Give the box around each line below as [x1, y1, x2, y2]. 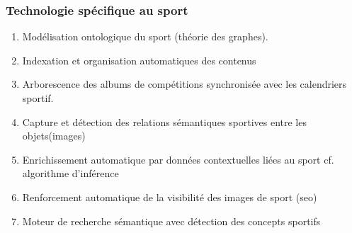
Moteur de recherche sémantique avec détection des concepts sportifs [22, 213, 321, 228]
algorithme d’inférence [22, 166, 119, 181]
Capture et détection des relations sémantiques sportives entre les [22, 114, 307, 129]
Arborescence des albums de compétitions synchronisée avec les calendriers [22, 76, 347, 91]
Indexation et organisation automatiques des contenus [22, 52, 256, 67]
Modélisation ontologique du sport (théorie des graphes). [22, 29, 268, 44]
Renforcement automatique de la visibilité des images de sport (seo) [22, 189, 317, 204]
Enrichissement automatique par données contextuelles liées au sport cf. [22, 152, 334, 166]
